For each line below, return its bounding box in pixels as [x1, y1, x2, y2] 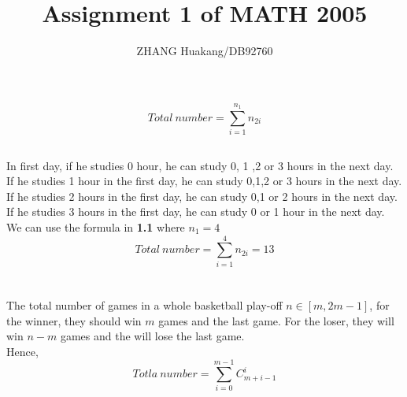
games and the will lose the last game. [60, 328, 245, 344]
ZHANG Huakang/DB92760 [136, 43, 273, 59]
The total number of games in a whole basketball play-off [6, 296, 283, 313]
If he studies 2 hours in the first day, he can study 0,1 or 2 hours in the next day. [6, 187, 398, 204]
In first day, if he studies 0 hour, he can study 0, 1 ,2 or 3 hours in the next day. [6, 157, 394, 173]
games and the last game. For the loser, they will [158, 312, 394, 328]
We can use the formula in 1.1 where [6, 219, 185, 236]
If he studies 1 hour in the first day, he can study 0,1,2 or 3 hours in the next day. [6, 173, 402, 189]
